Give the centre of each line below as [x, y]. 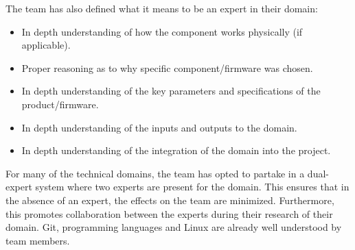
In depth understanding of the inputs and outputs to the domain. [159, 127]
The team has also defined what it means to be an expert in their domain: [162, 8]
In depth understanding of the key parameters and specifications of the [171, 91]
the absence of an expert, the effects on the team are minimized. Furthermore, [170, 200]
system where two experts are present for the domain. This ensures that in [192, 187]
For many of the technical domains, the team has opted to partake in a [155, 173]
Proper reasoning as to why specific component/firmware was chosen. [167, 67]
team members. [38, 240]
